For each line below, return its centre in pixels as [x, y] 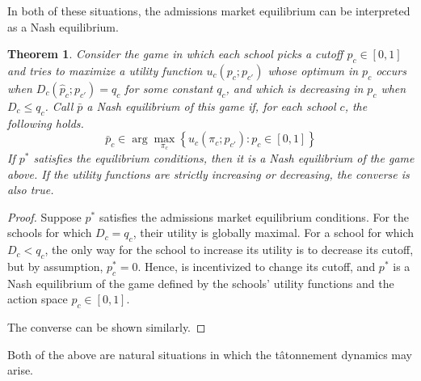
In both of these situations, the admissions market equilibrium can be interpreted [209, 11]
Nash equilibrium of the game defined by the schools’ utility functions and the [201, 283]
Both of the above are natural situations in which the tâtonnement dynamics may [210, 354]
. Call [59, 106]
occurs [391, 70]
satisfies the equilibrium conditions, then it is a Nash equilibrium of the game [224, 158]
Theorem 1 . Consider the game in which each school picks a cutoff [175, 54]
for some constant [169, 88]
